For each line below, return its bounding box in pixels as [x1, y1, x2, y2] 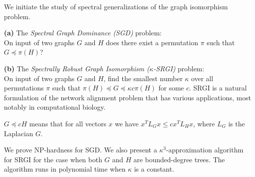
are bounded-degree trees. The [133, 154, 225, 164]
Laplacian [4, 128, 33, 138]
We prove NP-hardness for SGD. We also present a [4, 145, 157, 155]
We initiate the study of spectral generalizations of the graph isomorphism [4, 1, 228, 11]
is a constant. [134, 164, 174, 174]
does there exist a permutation [106, 37, 198, 47]
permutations [4, 83, 44, 93]
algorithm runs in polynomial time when [4, 164, 126, 174]
